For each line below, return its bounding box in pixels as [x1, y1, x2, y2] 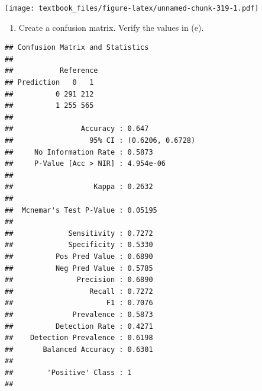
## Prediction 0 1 [5, 78, 94, 87]
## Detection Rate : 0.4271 [5, 322, 153, 331]
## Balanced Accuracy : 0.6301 [5, 345, 153, 354]
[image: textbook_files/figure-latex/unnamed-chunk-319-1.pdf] [5, 4, 259, 12]
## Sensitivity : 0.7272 [5, 229, 153, 238]
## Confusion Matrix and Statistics [5, 43, 149, 52]
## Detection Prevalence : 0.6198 [5, 334, 153, 342]
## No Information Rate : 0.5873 [5, 148, 153, 156]
